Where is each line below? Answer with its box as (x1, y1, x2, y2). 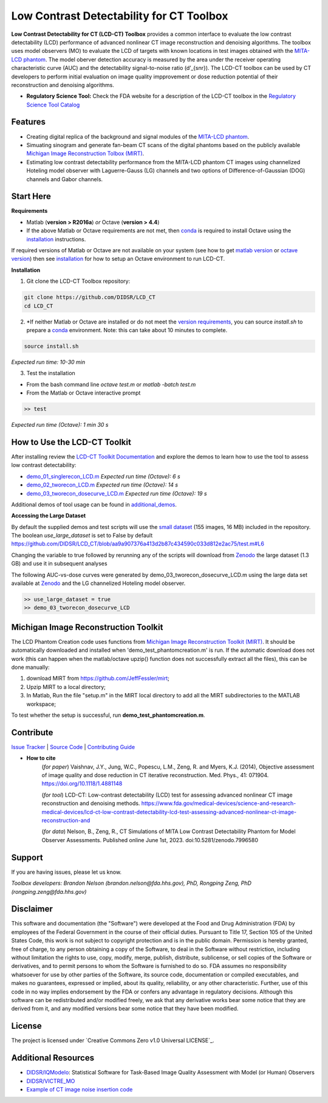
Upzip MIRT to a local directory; (26, 683, 106, 690)
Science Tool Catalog (26, 101, 80, 108)
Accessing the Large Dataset (11, 512, 86, 519)
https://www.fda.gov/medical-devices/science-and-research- (141, 800, 296, 807)
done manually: (11, 663, 50, 671)
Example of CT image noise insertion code (26, 1085, 133, 1093)
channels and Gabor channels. (26, 175, 103, 182)
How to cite (26, 755, 56, 762)
